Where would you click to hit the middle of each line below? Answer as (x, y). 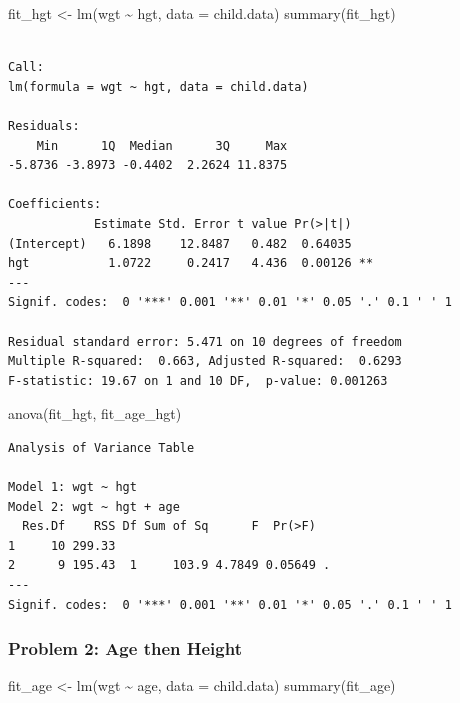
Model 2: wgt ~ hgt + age (94, 506)
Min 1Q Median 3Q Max (162, 145)
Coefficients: (55, 204)
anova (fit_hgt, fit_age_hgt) (95, 413)
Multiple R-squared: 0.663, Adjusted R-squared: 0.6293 (205, 361)
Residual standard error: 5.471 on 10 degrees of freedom (205, 341)
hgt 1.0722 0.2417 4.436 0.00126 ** (191, 263)
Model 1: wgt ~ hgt (72, 487)
